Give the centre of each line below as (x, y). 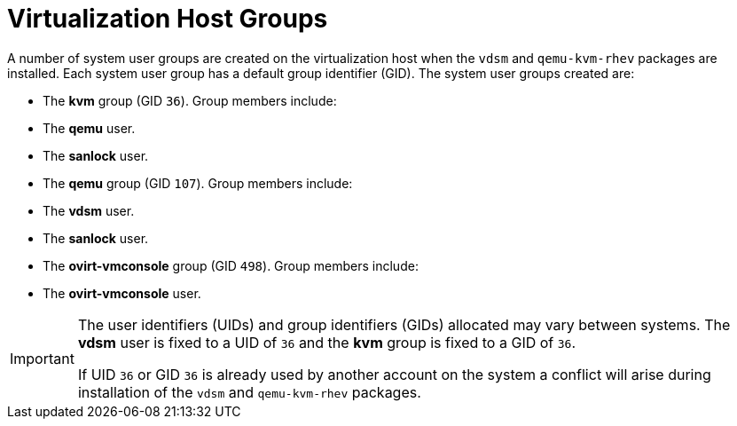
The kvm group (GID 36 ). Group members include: (190, 100)
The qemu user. (89, 128)
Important (42, 358)
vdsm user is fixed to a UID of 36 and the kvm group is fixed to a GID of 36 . (327, 342)
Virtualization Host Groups (168, 19)
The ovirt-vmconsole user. (122, 293)
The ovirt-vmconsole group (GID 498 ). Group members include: (231, 265)
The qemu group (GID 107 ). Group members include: (198, 183)
